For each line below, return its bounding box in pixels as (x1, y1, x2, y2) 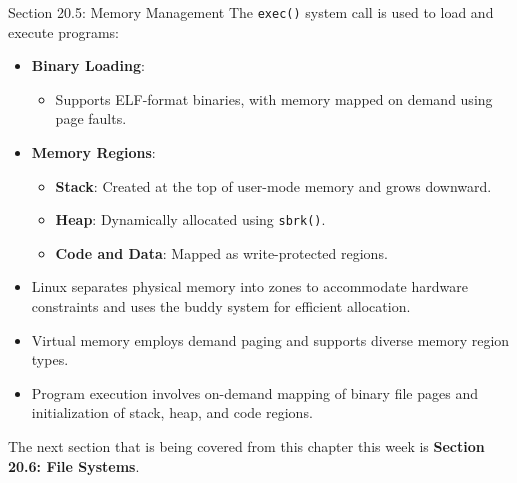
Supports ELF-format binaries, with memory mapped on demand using (55, 88, 493, 109)
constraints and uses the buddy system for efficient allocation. (31, 296, 411, 317)
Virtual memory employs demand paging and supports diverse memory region (31, 329, 510, 350)
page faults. (55, 108, 127, 129)
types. (31, 349, 69, 370)
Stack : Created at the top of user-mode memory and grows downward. (55, 175, 492, 196)
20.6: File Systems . (8, 455, 140, 476)
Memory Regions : (31, 142, 156, 163)
